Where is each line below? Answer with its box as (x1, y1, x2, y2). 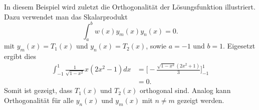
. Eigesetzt (223, 40, 255, 51)
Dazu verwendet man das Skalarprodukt (4, 11, 128, 21)
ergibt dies (4, 51, 36, 61)
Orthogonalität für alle (4, 94, 74, 105)
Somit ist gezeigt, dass (4, 85, 73, 95)
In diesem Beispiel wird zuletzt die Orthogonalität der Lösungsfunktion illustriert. (4, 1, 255, 11)
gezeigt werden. (177, 94, 224, 105)
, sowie (146, 40, 167, 51)
